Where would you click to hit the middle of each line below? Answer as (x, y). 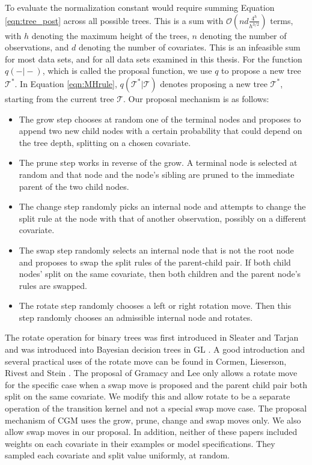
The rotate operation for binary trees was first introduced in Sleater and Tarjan (152, 337)
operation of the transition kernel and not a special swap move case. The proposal (156, 408)
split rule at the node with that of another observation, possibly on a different (163, 218)
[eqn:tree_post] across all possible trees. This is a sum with (114, 20)
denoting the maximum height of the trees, (110, 35)
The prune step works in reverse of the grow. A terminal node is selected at (158, 163)
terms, (282, 20)
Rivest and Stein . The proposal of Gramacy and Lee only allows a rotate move (151, 373)
